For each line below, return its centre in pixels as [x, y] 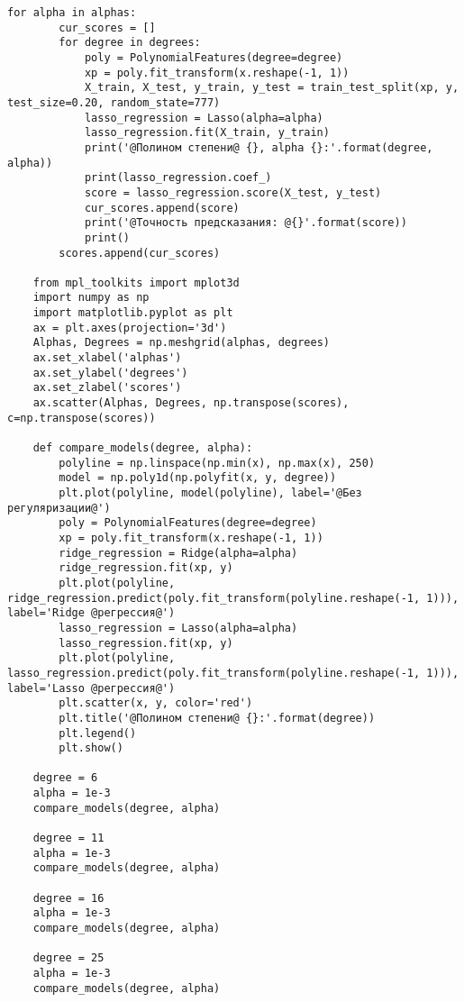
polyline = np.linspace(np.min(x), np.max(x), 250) [217, 463]
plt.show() [91, 748]
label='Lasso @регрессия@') [91, 688]
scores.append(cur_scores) [140, 253]
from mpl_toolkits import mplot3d [136, 282]
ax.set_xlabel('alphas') [107, 358]
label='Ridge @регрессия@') [91, 613]
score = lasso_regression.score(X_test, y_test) [233, 192]
